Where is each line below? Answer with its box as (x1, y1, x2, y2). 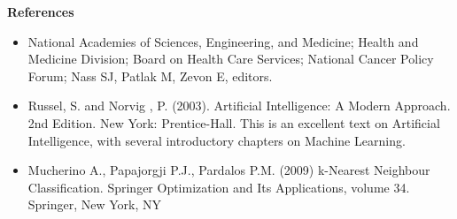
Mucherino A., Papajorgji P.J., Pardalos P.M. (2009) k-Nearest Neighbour (27, 161, 430, 179)
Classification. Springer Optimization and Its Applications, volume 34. (27, 177, 410, 196)
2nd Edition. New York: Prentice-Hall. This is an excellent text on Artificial (27, 113, 440, 132)
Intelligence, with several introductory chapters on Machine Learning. (27, 131, 406, 149)
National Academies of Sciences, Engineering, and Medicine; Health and (27, 32, 419, 50)
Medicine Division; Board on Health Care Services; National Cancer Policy (27, 49, 434, 68)
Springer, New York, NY (27, 195, 162, 214)
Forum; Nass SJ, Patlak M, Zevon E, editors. (27, 66, 273, 85)
